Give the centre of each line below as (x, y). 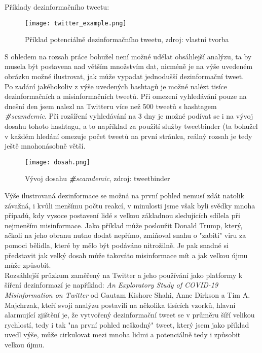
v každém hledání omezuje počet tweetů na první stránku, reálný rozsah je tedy (128, 136)
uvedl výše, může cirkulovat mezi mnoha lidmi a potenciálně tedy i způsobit (123, 334)
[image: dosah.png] (58, 162)
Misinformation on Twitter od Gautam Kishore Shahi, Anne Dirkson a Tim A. (127, 294)
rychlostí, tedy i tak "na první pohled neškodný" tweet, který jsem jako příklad (127, 324)
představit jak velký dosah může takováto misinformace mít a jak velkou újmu (126, 255)
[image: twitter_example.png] (76, 23)
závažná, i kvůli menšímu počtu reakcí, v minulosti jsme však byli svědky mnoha (130, 205)
